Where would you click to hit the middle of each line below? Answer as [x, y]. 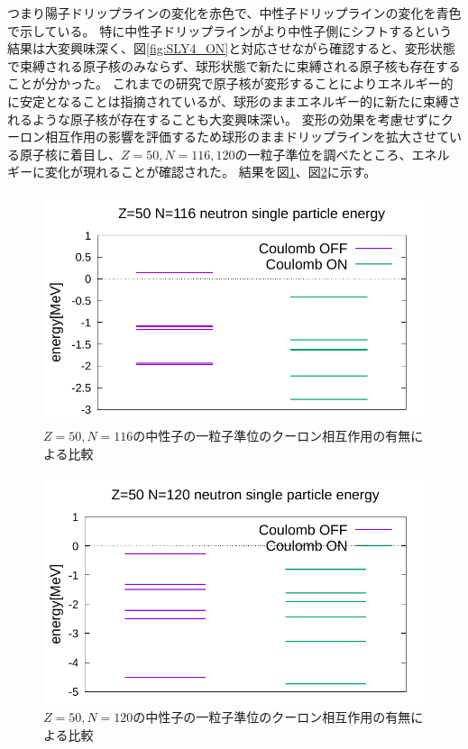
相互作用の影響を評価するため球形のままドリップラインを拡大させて [247, 137]
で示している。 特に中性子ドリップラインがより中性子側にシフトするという [230, 30]
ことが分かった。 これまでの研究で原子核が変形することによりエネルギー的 [230, 83]
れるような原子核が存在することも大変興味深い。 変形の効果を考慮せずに [224, 119]
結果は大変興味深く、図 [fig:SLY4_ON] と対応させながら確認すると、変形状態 [231, 48]
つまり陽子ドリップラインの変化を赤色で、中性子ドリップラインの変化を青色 [234, 13]
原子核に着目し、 [70, 154]
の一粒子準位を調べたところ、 [323, 154]
